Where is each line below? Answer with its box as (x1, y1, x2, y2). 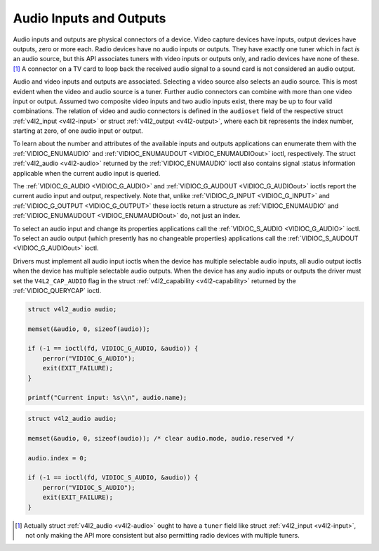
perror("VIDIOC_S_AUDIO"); (42, 484, 136, 491)
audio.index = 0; (27, 454, 88, 462)
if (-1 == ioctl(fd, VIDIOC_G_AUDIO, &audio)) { (27, 344, 199, 353)
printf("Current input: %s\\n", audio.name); (27, 394, 187, 402)
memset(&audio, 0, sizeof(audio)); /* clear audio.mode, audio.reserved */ (27, 434, 295, 442)
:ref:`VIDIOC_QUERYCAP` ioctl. (13, 286, 102, 294)
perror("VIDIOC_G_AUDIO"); (42, 354, 136, 362)
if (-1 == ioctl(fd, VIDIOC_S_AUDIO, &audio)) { (27, 474, 199, 481)
